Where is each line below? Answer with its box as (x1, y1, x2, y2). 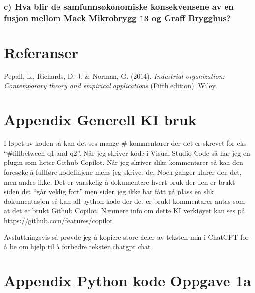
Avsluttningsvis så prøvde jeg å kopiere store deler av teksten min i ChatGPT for (4, 231, 249, 242)
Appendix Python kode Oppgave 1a (4, 270, 251, 290)
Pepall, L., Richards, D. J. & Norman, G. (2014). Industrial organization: (4, 70, 225, 81)
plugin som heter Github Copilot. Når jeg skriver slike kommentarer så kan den (4, 157, 243, 167)
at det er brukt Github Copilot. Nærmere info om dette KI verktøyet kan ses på (4, 205, 245, 216)
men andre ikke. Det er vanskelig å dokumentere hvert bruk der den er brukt (4, 176, 235, 187)
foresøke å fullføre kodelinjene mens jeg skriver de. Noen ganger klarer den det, (4, 166, 242, 177)
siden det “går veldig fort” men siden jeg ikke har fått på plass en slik (4, 186, 214, 196)
